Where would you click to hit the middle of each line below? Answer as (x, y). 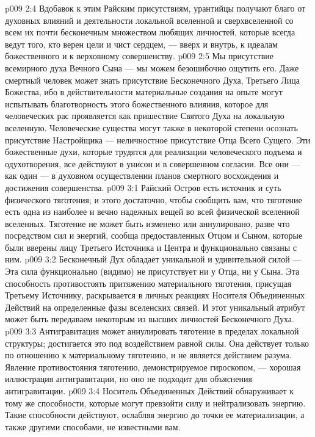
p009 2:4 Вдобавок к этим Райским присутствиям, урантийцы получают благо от (155, 8)
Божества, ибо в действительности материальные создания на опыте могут (144, 92)
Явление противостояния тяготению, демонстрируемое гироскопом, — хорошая (153, 367)
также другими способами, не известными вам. (93, 426)
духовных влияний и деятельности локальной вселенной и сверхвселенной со (149, 20)
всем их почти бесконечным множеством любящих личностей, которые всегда (150, 32)
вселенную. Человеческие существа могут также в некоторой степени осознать (151, 127)
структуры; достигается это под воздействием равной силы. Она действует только (157, 343)
